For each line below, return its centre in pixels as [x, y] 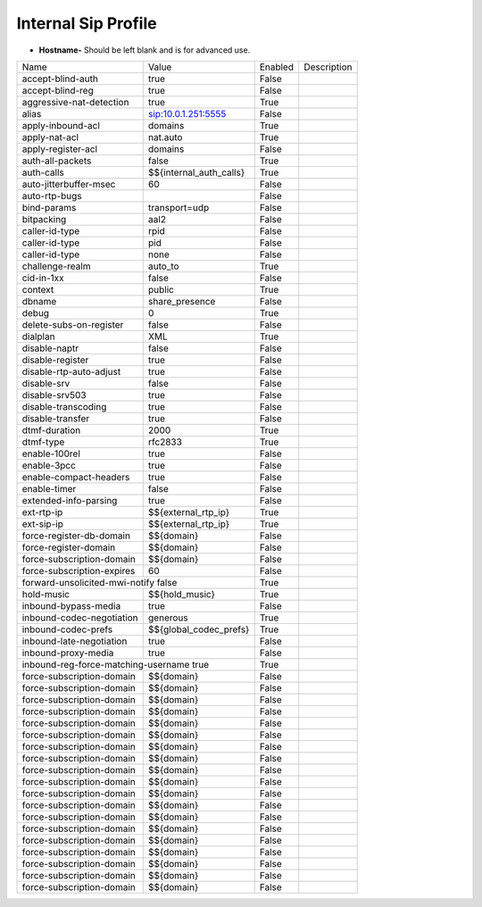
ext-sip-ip [43, 524]
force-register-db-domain [76, 536]
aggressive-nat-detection [75, 102]
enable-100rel [51, 453]
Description [328, 67]
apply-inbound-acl [61, 125]
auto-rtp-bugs [52, 196]
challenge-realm [56, 266]
